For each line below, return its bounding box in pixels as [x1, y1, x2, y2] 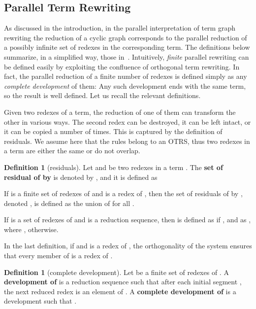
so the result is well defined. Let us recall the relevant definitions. [4, 90, 201, 101]
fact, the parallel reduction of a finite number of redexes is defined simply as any [4, 71, 247, 81]
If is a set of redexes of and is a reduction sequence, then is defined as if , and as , [4, 214, 251, 225]
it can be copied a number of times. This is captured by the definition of [4, 126, 223, 137]
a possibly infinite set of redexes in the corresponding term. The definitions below [4, 42, 250, 52]
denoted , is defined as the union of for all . [4, 198, 134, 208]
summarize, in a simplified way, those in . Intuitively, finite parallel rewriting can [4, 51, 249, 62]
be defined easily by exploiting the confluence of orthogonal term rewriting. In [4, 61, 240, 71]
